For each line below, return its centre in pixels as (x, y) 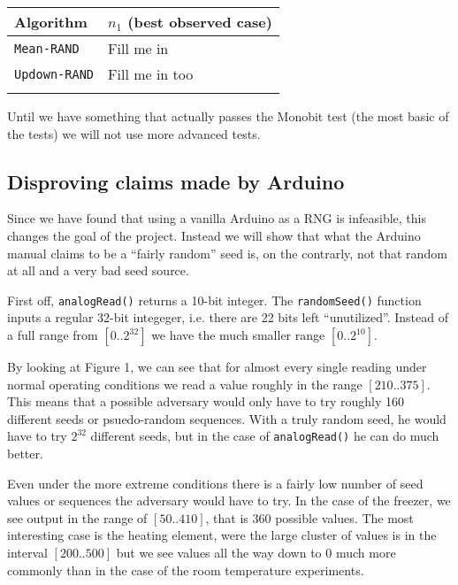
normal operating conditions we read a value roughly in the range (185, 384)
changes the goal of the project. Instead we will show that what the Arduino (214, 235)
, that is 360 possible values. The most (309, 517)
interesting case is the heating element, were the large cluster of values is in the (222, 535)
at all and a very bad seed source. (98, 270)
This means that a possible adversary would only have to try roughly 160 (206, 401)
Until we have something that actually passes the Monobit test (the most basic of (228, 116)
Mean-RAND (47, 48)
